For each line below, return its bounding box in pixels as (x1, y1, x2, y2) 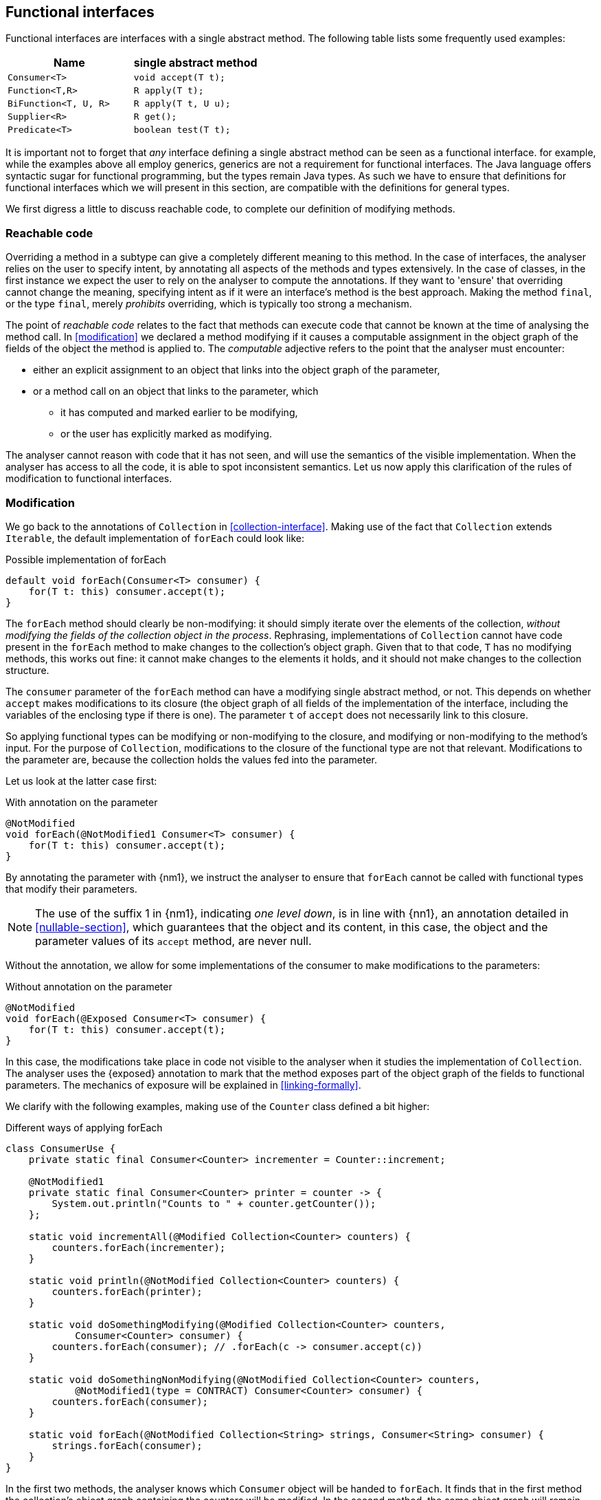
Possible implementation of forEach (5, 553, 166, 565)
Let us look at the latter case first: (5, 774, 157, 787)
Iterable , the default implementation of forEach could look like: (5, 532, 305, 544)
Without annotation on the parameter (5, 980, 172, 992)
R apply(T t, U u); (133, 98, 231, 109)
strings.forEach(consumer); (52, 1439, 203, 1451)
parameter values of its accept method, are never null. (35, 933, 312, 948)
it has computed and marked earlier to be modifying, (60, 406, 298, 419)
